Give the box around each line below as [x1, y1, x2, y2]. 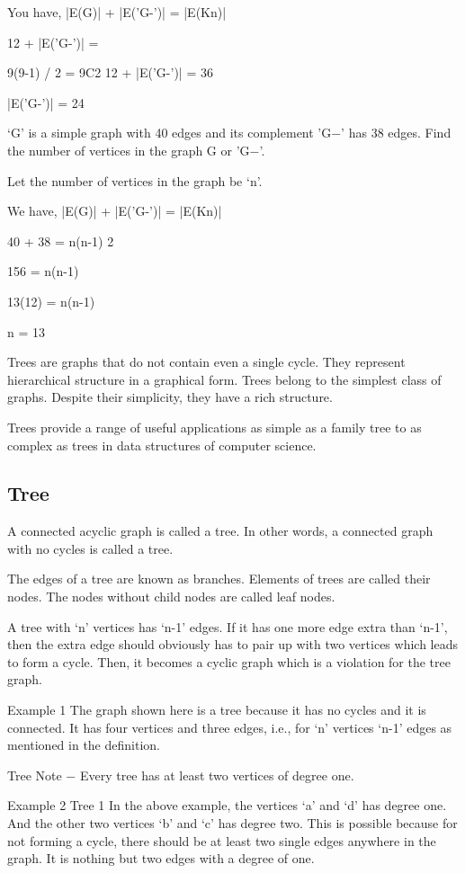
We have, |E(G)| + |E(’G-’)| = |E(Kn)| [7, 201, 222, 220]
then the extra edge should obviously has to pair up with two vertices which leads [7, 635, 458, 654]
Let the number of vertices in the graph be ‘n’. [7, 171, 263, 190]
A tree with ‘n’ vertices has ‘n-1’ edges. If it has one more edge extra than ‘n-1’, [7, 617, 448, 636]
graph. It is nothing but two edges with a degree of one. [7, 849, 315, 868]
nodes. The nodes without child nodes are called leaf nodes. [7, 587, 335, 606]
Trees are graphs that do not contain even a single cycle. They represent [7, 352, 406, 371]
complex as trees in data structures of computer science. [7, 435, 317, 454]
